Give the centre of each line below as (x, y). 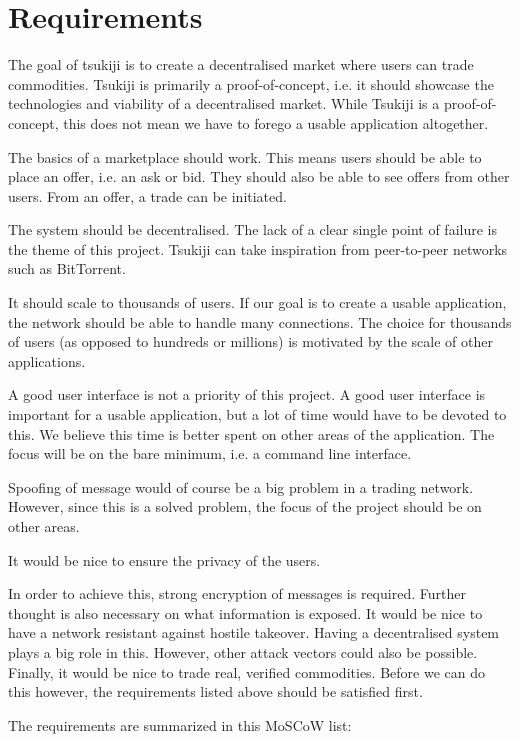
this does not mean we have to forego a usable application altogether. (276, 122)
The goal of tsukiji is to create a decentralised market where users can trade (241, 64)
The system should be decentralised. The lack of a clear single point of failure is (252, 229)
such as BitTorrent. (67, 268)
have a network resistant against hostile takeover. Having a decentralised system (254, 632)
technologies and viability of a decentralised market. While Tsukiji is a (224, 103)
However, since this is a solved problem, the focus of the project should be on (245, 506)
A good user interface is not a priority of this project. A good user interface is (247, 394)
